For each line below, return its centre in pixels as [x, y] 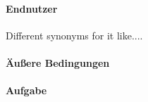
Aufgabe [26, 90]
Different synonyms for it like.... [74, 35]
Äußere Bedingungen [58, 62]
